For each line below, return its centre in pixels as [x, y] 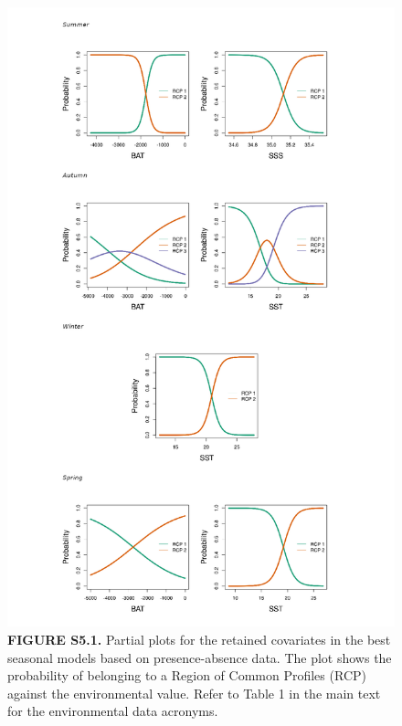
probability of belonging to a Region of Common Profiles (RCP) [187, 675]
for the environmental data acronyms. [113, 711]
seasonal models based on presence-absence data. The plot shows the [200, 657]
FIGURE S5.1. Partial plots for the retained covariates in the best [199, 639]
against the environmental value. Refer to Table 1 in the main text [194, 693]
